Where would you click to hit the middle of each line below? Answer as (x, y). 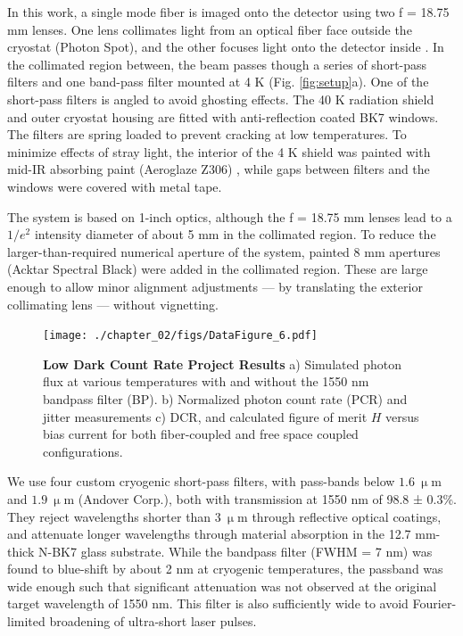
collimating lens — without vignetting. (113, 304)
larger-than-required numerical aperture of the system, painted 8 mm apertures (224, 251)
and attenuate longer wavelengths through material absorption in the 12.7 (209, 534)
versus (402, 416)
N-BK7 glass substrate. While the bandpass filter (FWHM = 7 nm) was (235, 551)
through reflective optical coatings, (347, 516)
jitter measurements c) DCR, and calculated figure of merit (205, 416)
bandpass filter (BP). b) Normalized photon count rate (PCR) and (225, 398)
